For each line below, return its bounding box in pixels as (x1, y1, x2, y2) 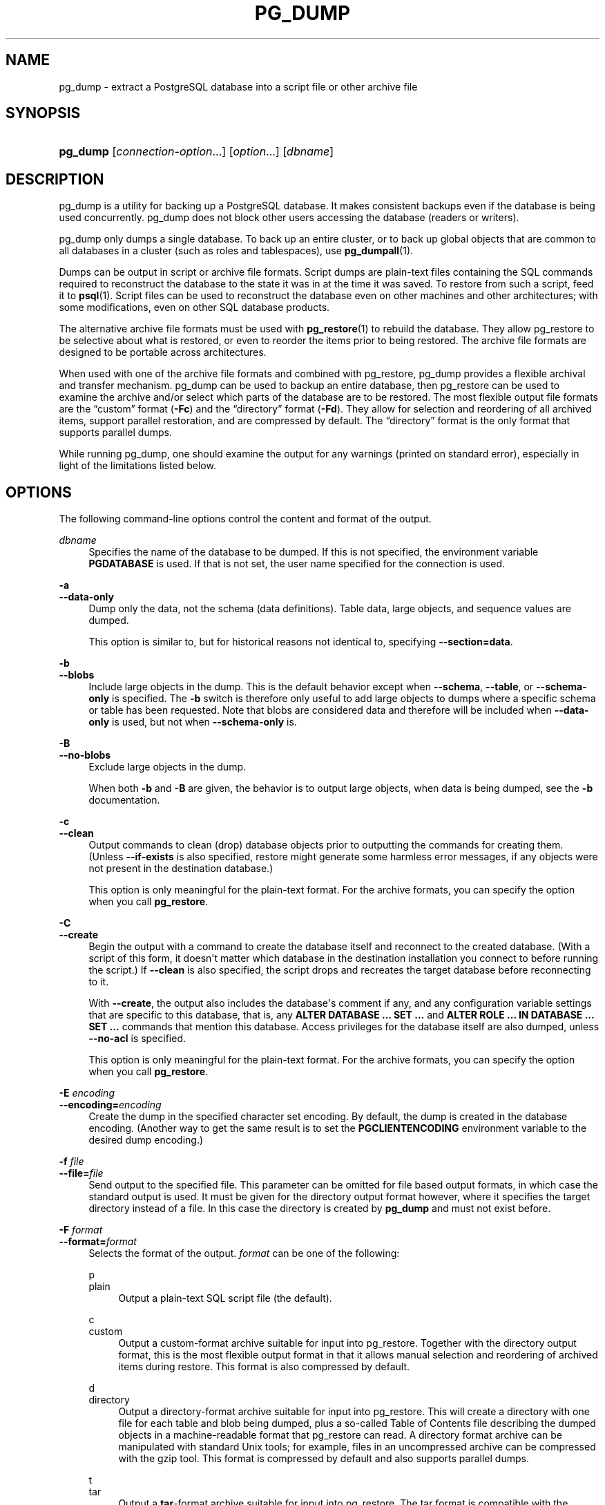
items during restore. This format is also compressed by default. (118, 1361, 410, 1373)
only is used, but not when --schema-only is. (88, 716, 297, 728)
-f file (59, 1155, 84, 1168)
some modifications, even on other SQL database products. (59, 301, 330, 314)
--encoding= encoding (59, 1099, 162, 1111)
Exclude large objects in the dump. (88, 761, 247, 773)
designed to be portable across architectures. (59, 346, 267, 359)
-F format (59, 1224, 103, 1236)
